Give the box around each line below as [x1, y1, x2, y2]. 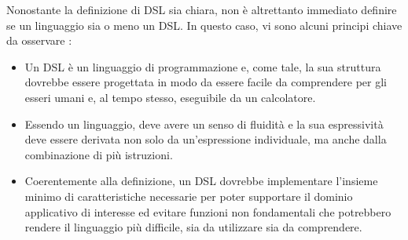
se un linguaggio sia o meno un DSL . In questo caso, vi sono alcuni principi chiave [6, 16, 402, 33]
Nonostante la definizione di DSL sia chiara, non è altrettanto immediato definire [6, 2, 397, 17]
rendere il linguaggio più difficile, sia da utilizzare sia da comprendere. [24, 219, 362, 235]
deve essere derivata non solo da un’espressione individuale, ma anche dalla [24, 131, 387, 147]
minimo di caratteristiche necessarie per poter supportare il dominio [24, 187, 353, 204]
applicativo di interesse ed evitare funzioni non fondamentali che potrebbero [24, 203, 391, 220]
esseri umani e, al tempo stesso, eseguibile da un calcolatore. [24, 89, 316, 105]
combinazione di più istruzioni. [24, 146, 173, 162]
